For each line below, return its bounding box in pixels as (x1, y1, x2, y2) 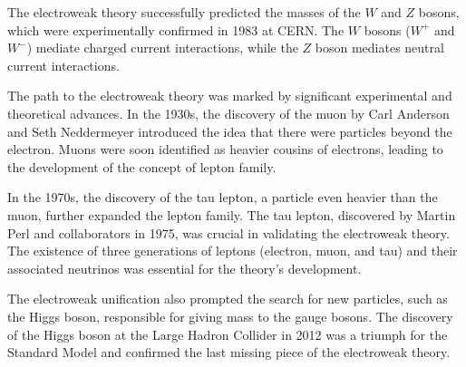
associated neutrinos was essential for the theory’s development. (7, 258, 362, 277)
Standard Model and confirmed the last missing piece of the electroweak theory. (7, 343, 451, 362)
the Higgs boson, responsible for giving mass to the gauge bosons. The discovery (7, 306, 453, 325)
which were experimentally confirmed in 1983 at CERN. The (7, 20, 345, 39)
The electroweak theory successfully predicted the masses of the (7, 3, 361, 21)
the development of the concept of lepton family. (7, 157, 277, 176)
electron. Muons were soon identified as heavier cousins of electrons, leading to (7, 140, 443, 159)
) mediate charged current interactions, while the (26, 38, 298, 57)
